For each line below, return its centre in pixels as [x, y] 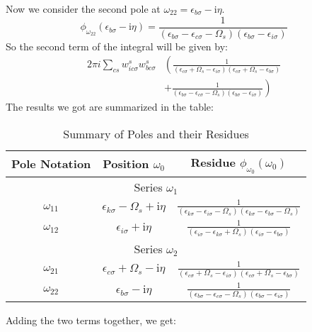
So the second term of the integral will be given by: [117, 46]
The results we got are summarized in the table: [110, 107]
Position [126, 164]
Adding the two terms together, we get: [91, 320]
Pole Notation [51, 164]
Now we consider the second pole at [83, 9]
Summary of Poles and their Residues [156, 133]
